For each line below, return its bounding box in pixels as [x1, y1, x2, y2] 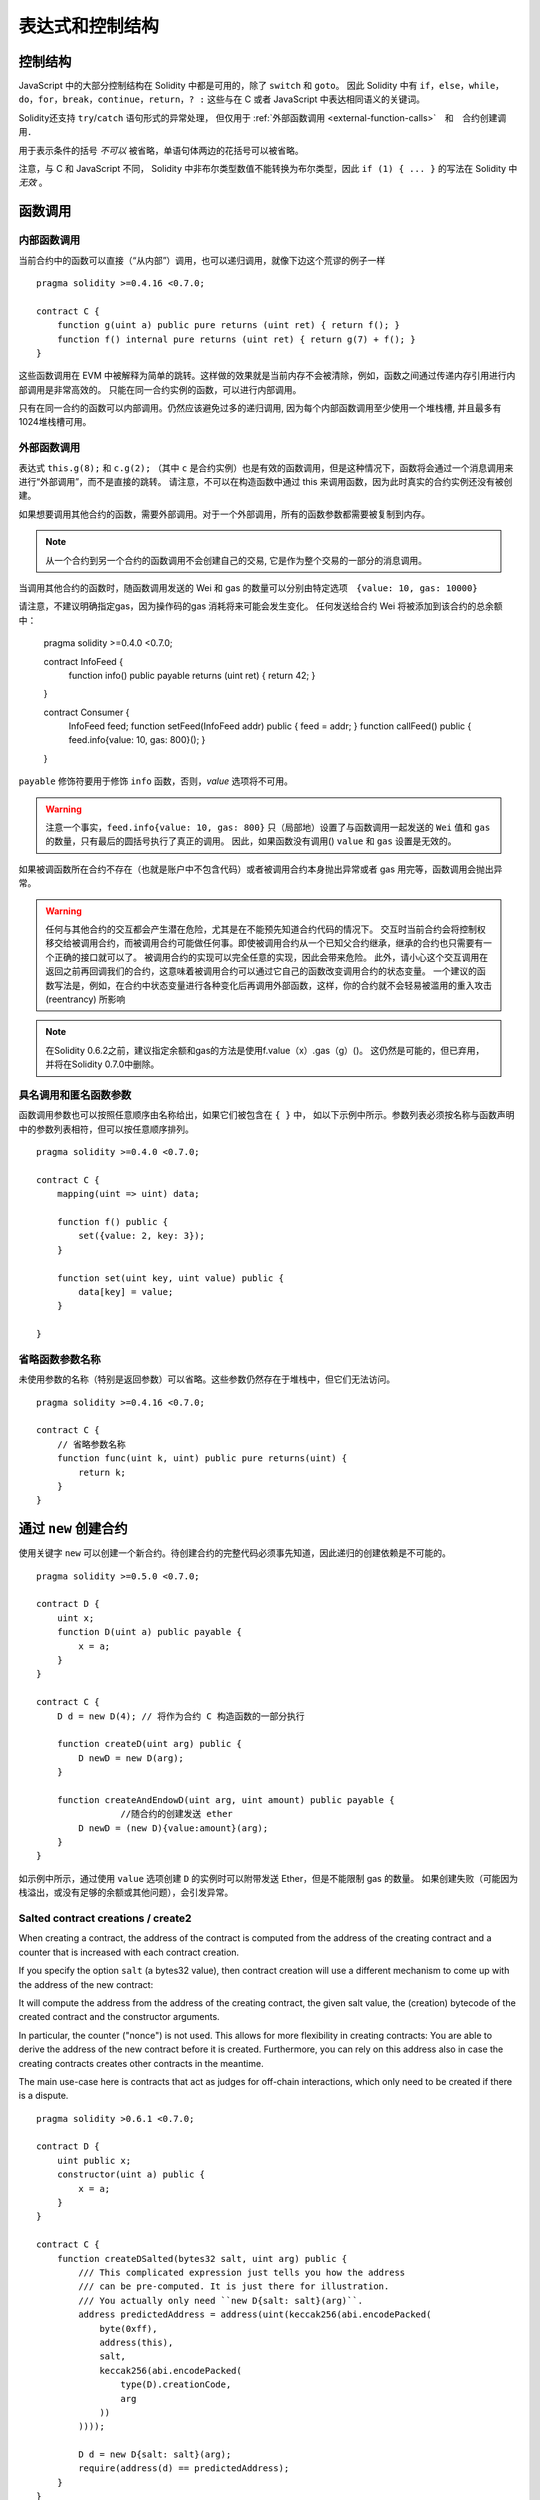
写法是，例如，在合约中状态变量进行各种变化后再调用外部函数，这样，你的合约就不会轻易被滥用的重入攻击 [53, 979, 492, 991]
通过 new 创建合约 [18, 1520, 128, 1537]
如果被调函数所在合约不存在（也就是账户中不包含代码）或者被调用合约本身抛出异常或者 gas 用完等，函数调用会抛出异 [18, 863, 503, 875]
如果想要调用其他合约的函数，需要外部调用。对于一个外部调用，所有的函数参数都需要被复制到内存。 [18, 508, 430, 520]
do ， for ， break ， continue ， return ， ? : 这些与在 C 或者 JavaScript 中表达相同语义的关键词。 [18, 93, 425, 105]
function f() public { [56, 1216, 169, 1227]
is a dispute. [18, 2090, 69, 2102]
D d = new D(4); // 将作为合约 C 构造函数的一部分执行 [56, 1710, 305, 1722]
